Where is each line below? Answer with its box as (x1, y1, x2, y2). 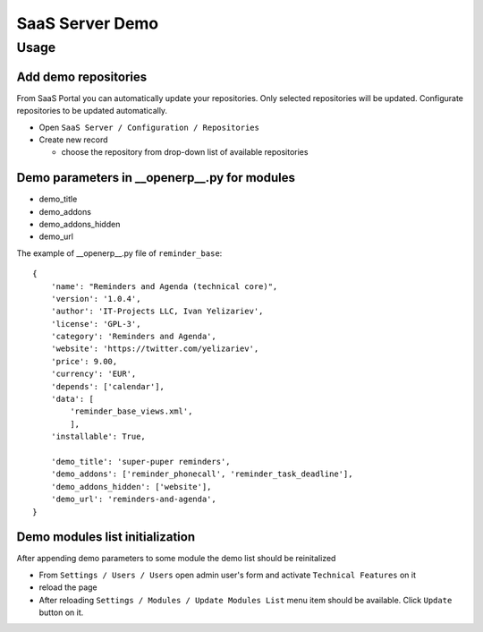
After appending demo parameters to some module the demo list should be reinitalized (16, 553, 336, 564)
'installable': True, (50, 431, 147, 442)
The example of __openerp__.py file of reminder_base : (16, 247, 223, 259)
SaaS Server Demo (16, 13, 159, 33)
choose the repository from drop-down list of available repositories (61, 147, 309, 158)
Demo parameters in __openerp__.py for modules (16, 170, 295, 185)
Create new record (38, 134, 108, 145)
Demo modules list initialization (16, 529, 196, 545)
